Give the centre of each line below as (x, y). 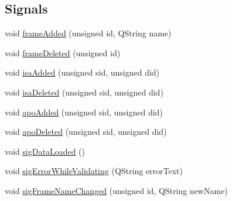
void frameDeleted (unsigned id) (63, 52)
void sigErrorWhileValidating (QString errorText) (94, 171)
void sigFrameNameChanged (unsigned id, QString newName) (116, 190)
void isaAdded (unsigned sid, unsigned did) (82, 72)
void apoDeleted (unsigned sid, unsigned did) (86, 132)
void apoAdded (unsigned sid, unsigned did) (84, 112)
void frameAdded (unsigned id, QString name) (88, 33)
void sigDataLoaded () (45, 151)
